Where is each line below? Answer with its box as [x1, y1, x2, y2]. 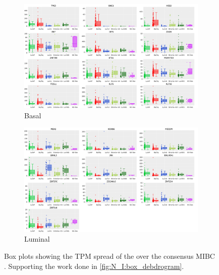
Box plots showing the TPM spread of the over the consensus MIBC [4, 250, 215, 261]
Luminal [24, 234, 50, 244]
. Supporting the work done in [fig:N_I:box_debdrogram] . [4, 260, 184, 271]
